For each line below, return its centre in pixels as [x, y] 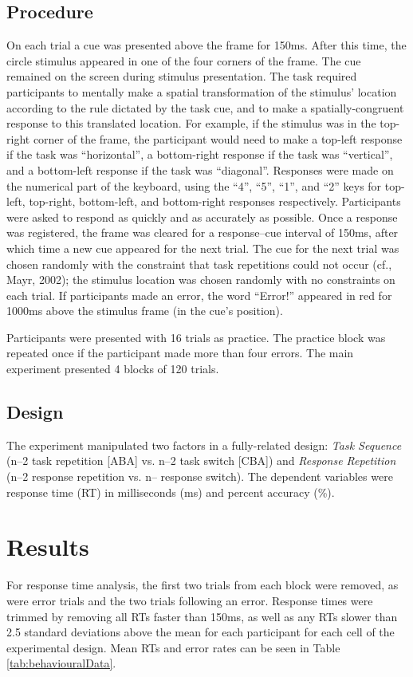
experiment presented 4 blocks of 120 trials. [113, 369]
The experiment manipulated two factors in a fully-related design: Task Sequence [204, 445]
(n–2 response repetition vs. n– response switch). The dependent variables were [200, 476]
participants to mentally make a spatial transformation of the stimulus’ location [202, 91]
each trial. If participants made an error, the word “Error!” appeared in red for [199, 295]
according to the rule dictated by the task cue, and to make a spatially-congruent [205, 107]
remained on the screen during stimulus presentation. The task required [182, 76]
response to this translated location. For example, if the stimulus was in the [191, 123]
